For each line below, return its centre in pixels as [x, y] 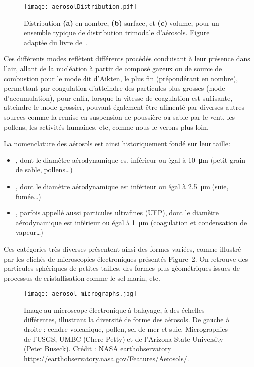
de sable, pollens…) [44, 170]
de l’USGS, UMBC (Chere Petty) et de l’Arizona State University [124, 339]
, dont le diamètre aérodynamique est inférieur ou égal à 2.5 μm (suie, [122, 186]
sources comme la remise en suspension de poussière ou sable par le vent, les [120, 117]
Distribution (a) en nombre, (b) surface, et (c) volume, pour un [122, 23]
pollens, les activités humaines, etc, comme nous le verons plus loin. [106, 127]
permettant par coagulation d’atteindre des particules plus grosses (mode [115, 88]
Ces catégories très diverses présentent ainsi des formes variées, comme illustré [123, 248]
